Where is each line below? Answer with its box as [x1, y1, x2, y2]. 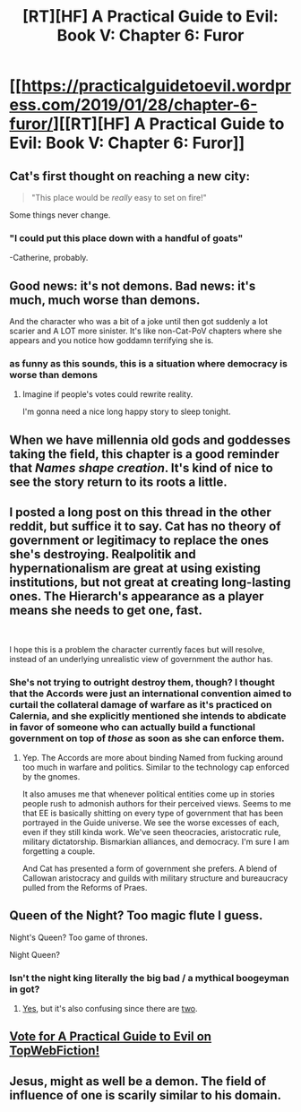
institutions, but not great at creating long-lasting [9, 575, 291, 590]
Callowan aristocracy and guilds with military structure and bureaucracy [21, 872, 288, 884]
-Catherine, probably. [9, 253, 89, 263]
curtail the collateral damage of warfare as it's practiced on [9, 698, 272, 711]
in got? [9, 983, 40, 996]
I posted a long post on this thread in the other [9, 504, 271, 521]
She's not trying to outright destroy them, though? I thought [9, 676, 275, 688]
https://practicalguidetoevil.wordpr [21, 76, 292, 96]
